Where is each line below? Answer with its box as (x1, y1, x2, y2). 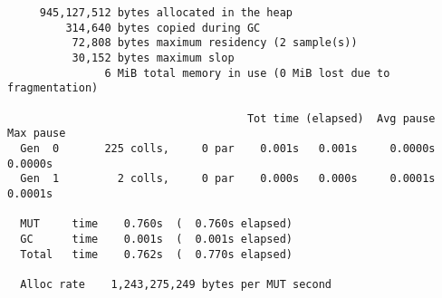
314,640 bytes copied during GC (65, 21, 261, 34)
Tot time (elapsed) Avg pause (246, 111, 436, 125)
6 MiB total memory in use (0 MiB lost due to (104, 66, 390, 80)
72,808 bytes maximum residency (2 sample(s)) (72, 36, 358, 50)
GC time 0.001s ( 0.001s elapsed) (20, 232, 293, 245)
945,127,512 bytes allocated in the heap (39, 6, 293, 19)
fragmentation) (7, 82, 99, 95)
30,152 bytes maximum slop (72, 51, 235, 64)
